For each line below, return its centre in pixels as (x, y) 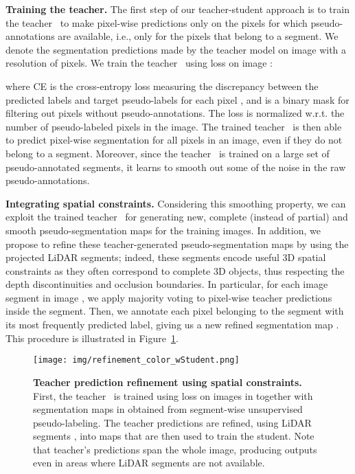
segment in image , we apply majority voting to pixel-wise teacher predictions (169, 297)
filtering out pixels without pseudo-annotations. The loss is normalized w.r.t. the (175, 113)
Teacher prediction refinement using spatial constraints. (168, 382)
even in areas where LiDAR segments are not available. (149, 463)
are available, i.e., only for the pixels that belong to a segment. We (198, 36)
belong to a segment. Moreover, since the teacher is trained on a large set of (168, 153)
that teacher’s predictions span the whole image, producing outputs (175, 449)
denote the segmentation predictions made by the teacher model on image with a (176, 49)
